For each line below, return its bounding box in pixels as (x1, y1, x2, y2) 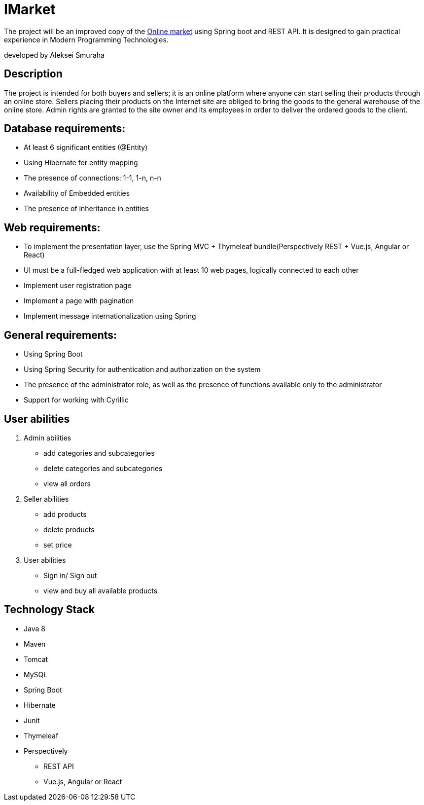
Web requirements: (4, 221, 101, 234)
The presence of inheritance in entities (24, 204, 149, 213)
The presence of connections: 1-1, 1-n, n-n (24, 174, 161, 183)
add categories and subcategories (43, 448, 155, 457)
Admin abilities (24, 433, 71, 442)
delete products (43, 525, 95, 534)
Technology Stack (4, 603, 95, 616)
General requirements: (4, 329, 117, 341)
